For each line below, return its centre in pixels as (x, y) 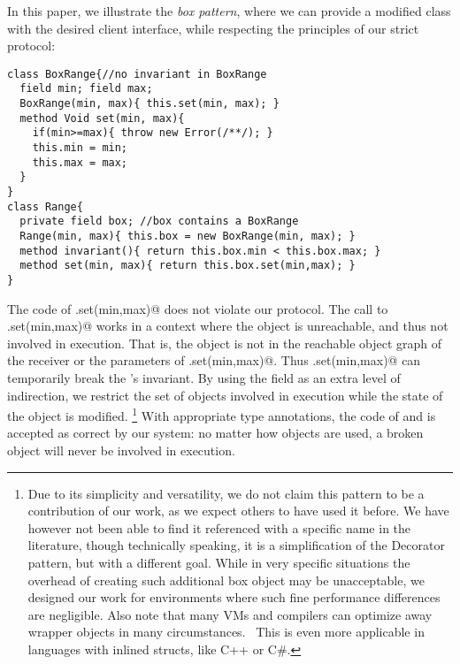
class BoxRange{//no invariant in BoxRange (137, 74)
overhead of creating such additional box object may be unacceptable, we (226, 580)
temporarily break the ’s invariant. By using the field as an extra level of (204, 378)
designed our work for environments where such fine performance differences (234, 597)
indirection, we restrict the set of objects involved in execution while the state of (225, 395)
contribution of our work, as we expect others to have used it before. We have (238, 511)
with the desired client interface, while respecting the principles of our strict (213, 28)
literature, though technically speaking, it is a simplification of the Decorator (236, 545)
